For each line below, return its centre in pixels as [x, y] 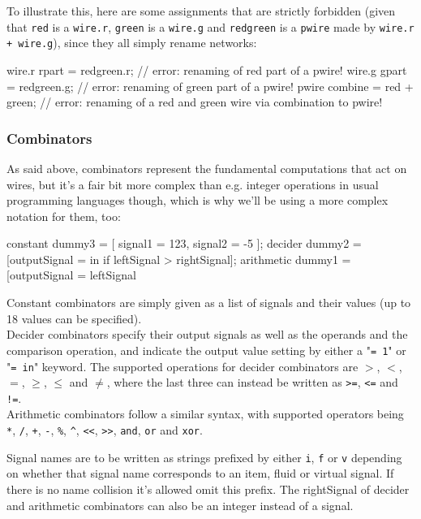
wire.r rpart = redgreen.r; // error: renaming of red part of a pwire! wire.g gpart [207, 69]
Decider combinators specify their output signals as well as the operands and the [207, 334]
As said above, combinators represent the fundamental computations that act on [207, 168]
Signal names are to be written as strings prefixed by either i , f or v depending [204, 457]
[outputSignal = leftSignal [71, 275]
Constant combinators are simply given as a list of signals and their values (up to [209, 303]
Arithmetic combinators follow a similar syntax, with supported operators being [205, 414]
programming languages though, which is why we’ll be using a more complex [198, 200]
